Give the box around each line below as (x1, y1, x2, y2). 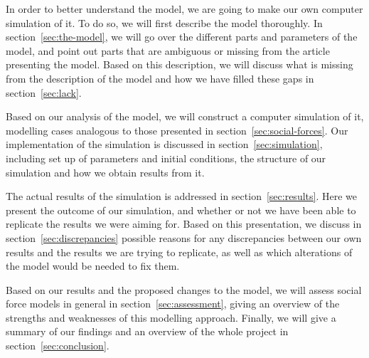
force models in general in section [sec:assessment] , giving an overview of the (6, 296, 340, 311)
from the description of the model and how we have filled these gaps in (6, 70, 314, 85)
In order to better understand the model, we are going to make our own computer (6, 1, 363, 16)
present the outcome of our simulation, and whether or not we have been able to (6, 202, 356, 217)
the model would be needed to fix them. (6, 258, 180, 273)
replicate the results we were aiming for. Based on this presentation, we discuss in (6, 216, 362, 231)
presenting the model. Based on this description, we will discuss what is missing (6, 57, 353, 72)
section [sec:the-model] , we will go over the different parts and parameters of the (6, 29, 358, 44)
